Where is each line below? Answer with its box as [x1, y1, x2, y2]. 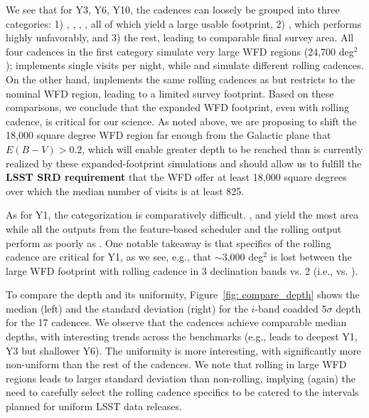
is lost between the [270, 249, 352, 264]
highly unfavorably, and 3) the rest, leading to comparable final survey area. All [6, 30, 354, 45]
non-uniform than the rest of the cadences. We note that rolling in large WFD [6, 357, 347, 372]
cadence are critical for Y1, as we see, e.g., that [6, 249, 212, 264]
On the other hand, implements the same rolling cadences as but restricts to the [6, 71, 355, 86]
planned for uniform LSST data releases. [6, 399, 182, 414]
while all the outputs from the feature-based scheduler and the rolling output [6, 221, 342, 236]
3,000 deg [222, 249, 264, 264]
